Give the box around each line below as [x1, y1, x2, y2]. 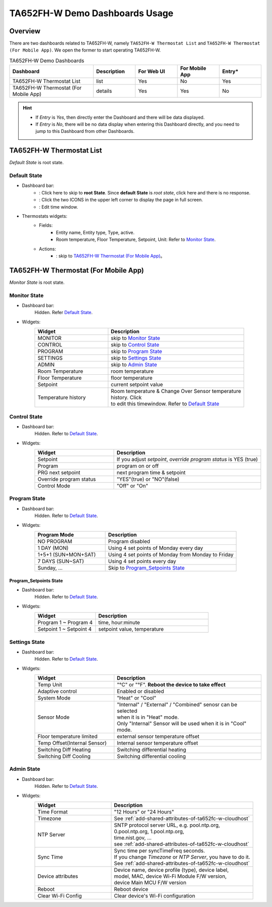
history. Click [111, 394, 142, 401]
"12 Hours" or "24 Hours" [114, 809, 174, 816]
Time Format [37, 809, 68, 816]
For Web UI [138, 68, 165, 75]
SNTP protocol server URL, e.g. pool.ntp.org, [114, 822, 220, 829]
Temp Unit [37, 681, 62, 688]
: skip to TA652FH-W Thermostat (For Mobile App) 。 [56, 253, 165, 259]
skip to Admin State [111, 361, 157, 368]
